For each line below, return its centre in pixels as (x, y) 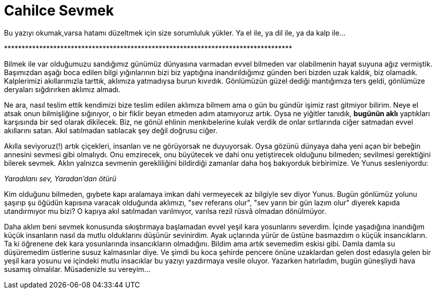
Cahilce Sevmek (59, 11)
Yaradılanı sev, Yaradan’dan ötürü (60, 178)
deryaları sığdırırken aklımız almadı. (62, 89)
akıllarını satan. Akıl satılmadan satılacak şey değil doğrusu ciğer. (111, 130)
